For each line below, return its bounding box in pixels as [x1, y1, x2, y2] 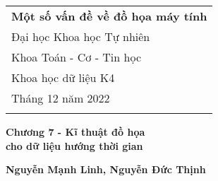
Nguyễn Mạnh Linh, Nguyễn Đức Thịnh [6, 162, 206, 177]
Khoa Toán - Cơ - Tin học [11, 49, 141, 65]
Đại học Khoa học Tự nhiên [11, 28, 150, 45]
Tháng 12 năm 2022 [11, 90, 110, 106]
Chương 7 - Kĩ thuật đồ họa [6, 124, 145, 139]
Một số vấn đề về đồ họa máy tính [11, 8, 207, 24]
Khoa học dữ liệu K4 [11, 69, 115, 86]
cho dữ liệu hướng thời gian [6, 138, 143, 153]
